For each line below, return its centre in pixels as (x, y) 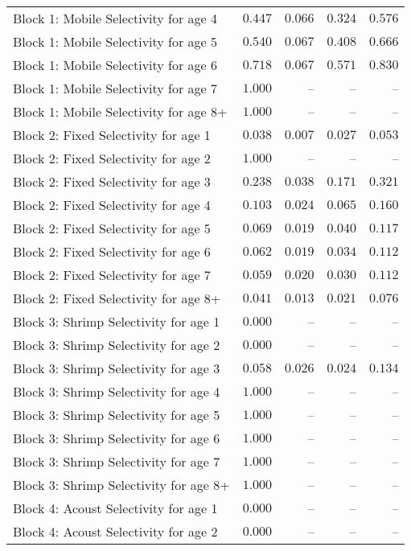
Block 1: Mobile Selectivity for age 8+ (120, 111)
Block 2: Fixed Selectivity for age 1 (112, 135)
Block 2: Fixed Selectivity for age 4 (112, 205)
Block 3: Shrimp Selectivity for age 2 (117, 345)
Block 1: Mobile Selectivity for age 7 (115, 88)
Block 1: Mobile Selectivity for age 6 (115, 65)
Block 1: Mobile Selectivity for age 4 (115, 18)
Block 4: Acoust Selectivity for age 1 (115, 508)
